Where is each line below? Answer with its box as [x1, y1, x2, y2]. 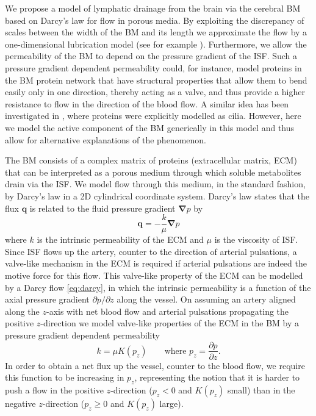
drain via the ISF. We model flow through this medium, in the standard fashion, [5, 178, 306, 190]
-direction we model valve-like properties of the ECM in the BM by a [40, 317, 299, 329]
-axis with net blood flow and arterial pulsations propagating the [46, 304, 289, 317]
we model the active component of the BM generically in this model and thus [5, 121, 295, 134]
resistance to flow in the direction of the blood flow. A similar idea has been [5, 97, 289, 110]
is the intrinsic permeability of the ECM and [37, 233, 204, 246]
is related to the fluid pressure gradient [29, 201, 176, 214]
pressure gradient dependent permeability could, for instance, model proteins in [5, 61, 302, 74]
